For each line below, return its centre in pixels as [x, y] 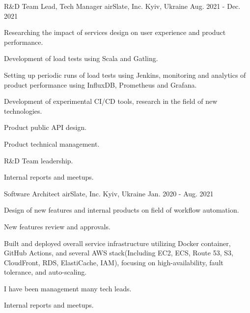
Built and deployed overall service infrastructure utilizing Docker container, [117, 243]
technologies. [23, 110]
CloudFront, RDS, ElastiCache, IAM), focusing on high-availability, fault [114, 262]
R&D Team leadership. [39, 160]
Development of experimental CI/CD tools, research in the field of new [111, 101]
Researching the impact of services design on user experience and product [115, 32]
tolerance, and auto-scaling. [45, 272]
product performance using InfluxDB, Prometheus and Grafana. [100, 84]
